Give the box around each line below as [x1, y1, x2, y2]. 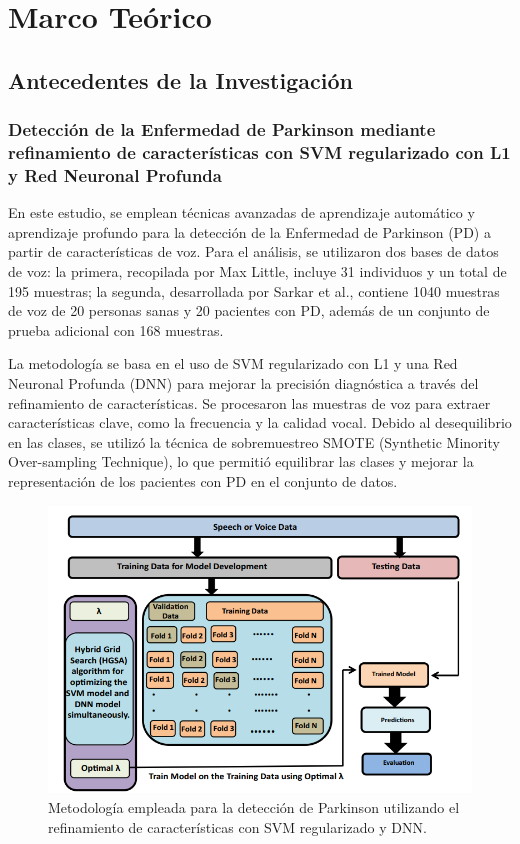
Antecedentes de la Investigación [8, 64, 353, 95]
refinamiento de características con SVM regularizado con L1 [8, 140, 511, 164]
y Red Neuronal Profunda [8, 162, 222, 187]
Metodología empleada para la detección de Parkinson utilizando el [48, 796, 460, 817]
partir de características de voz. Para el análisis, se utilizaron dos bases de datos [8, 241, 499, 262]
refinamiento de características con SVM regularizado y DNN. [48, 816, 427, 837]
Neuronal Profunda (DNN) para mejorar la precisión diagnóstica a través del [8, 372, 479, 393]
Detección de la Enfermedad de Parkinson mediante [8, 117, 436, 142]
